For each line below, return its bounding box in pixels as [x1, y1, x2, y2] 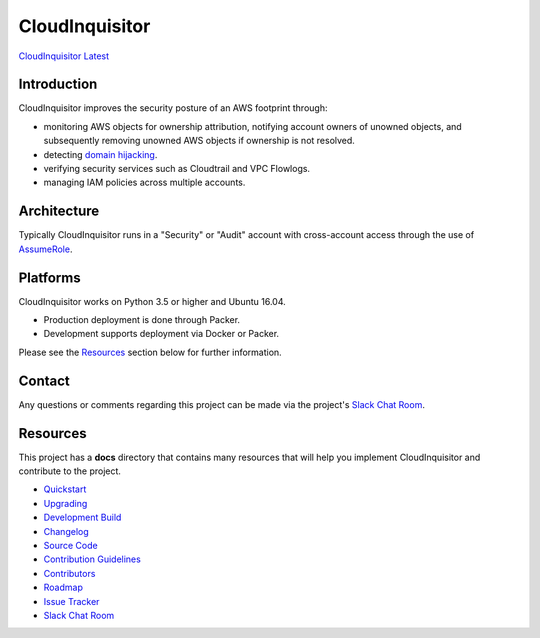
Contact [18, 372, 70, 389]
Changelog [43, 525, 89, 537]
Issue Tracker [43, 595, 100, 607]
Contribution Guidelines [43, 553, 142, 565]
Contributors [43, 567, 96, 579]
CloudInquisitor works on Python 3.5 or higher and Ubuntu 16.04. [18, 295, 287, 307]
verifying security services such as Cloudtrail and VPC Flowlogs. [43, 163, 310, 175]
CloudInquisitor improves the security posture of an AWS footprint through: [18, 102, 328, 114]
